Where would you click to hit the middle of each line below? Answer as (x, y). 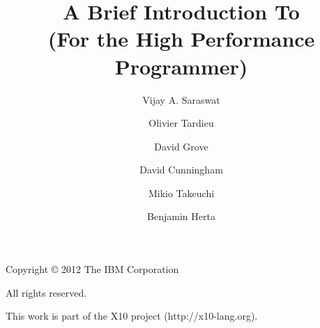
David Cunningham (181, 170)
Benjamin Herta (181, 216)
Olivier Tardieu (181, 123)
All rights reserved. (46, 292)
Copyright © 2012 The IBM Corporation (92, 269)
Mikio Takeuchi (181, 193)
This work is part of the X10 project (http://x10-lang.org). (132, 316)
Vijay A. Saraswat (181, 99)
